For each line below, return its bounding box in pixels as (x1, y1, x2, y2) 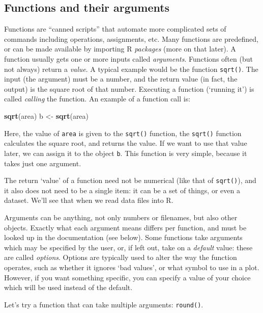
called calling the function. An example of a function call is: (4, 93, 191, 104)
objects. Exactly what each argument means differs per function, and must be (4, 222, 247, 232)
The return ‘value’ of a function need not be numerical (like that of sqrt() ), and (4, 175, 256, 186)
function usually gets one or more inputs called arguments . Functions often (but (4, 53, 253, 64)
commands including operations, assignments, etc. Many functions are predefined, (4, 33, 258, 44)
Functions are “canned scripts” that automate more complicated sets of (4, 23, 226, 34)
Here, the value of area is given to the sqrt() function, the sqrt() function (4, 127, 242, 138)
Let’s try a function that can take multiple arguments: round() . (4, 299, 203, 309)
